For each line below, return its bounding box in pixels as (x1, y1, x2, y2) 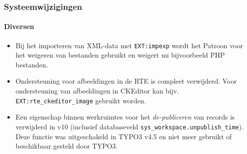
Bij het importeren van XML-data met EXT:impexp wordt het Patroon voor (15, 40, 243, 50)
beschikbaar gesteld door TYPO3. (15, 141, 118, 151)
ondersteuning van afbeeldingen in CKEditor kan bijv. (15, 86, 179, 96)
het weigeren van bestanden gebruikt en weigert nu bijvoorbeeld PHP (15, 50, 225, 60)
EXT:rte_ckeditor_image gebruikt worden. (15, 95, 146, 105)
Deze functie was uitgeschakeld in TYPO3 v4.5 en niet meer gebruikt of (15, 131, 232, 141)
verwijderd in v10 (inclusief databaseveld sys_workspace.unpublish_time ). (15, 121, 244, 131)
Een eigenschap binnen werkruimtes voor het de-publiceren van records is (15, 112, 235, 122)
